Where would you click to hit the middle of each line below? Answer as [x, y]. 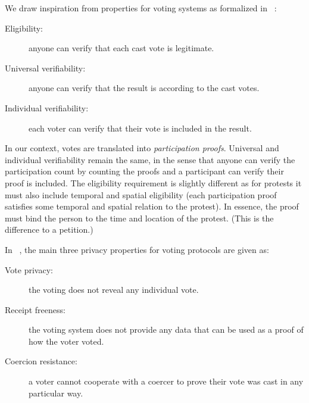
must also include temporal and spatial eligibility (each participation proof [141, 194]
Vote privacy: [29, 269]
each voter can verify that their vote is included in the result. [140, 128]
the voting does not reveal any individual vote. [114, 290]
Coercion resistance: [41, 361]
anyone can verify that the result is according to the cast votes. [144, 88]
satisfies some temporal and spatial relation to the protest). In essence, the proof [152, 206]
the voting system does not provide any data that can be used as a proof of [166, 329]
